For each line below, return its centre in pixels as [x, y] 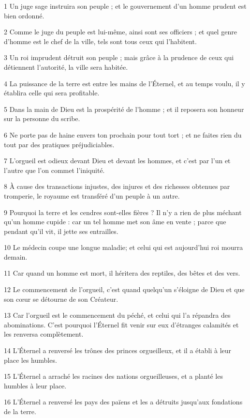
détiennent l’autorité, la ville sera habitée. [66, 67]
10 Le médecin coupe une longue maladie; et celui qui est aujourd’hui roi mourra [124, 247]
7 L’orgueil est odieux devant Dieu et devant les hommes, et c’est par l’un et [117, 161]
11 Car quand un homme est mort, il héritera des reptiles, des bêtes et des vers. [122, 273]
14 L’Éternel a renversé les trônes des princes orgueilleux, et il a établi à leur [118, 350]
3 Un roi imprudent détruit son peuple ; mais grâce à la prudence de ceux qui [119, 57]
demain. [16, 256]
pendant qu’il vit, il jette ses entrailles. [61, 231]
